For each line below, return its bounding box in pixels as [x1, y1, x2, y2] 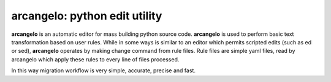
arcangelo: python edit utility [11, 9, 162, 22]
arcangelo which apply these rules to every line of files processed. [11, 55, 180, 63]
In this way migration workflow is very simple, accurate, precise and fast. [11, 67, 196, 74]
